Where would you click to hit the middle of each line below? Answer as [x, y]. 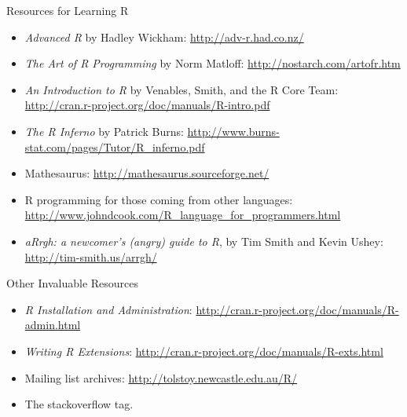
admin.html [53, 325]
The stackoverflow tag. [79, 404]
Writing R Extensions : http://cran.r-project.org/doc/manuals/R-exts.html [204, 351]
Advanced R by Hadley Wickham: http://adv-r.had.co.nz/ [164, 37]
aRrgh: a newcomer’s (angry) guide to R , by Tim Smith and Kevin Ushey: [204, 241]
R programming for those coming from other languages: [159, 199]
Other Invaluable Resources [73, 283]
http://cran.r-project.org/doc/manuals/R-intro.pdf [147, 105]
